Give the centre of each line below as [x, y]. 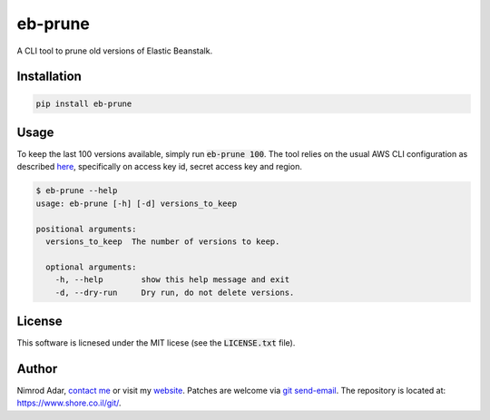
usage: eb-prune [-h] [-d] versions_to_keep [137, 203]
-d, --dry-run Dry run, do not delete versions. [175, 292]
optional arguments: [91, 267]
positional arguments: [86, 229]
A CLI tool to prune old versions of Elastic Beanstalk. [115, 51]
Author [37, 369]
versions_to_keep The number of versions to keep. [163, 241]
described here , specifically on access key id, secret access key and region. [160, 167]
